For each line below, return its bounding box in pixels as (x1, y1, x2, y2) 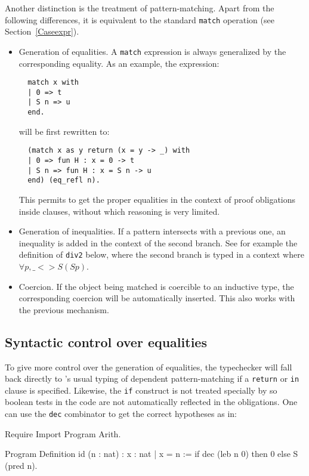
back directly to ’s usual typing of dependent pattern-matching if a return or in (5, 372, 299, 385)
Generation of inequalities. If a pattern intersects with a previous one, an (18, 225, 286, 237)
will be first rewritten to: (18, 125, 110, 137)
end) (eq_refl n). (27, 176, 100, 185)
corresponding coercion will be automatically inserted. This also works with (18, 292, 295, 304)
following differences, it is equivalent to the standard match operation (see (5, 13, 274, 26)
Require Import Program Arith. (5, 427, 121, 440)
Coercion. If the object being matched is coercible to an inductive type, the (18, 280, 294, 292)
